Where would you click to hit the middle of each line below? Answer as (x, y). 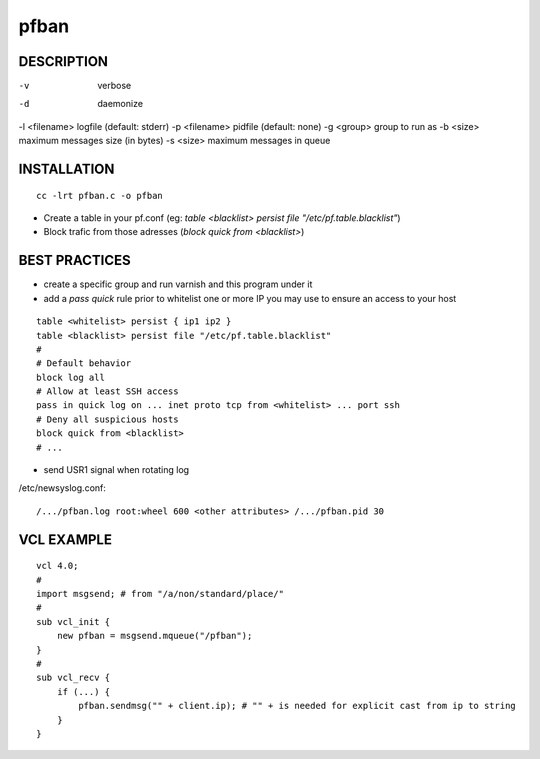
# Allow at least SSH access (107, 391)
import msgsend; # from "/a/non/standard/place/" (160, 593)
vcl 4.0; (57, 566)
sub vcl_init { (73, 621)
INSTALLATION (66, 169)
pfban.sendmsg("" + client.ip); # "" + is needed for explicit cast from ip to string (297, 706)
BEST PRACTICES (74, 260)
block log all (70, 377)
